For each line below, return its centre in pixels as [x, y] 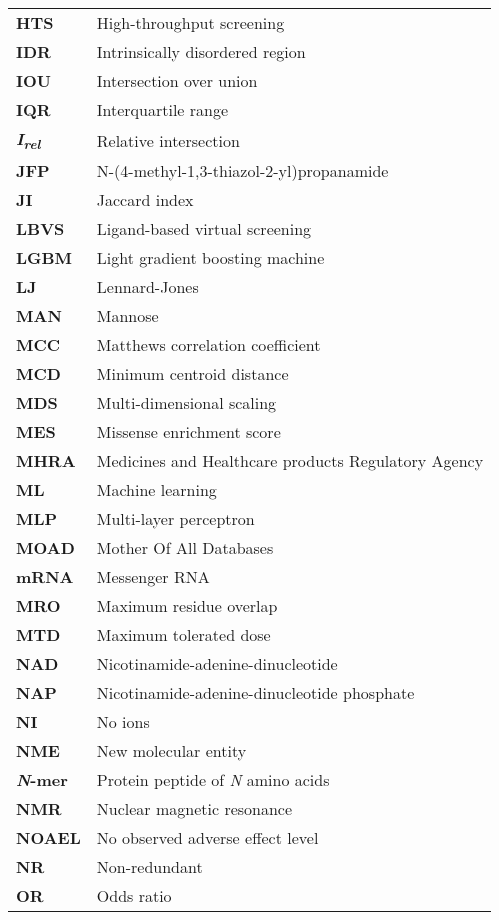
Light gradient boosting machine [210, 258]
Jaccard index [145, 200]
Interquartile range [162, 109]
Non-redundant [149, 867]
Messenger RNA [153, 577]
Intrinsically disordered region [201, 51]
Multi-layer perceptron [175, 519]
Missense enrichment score [188, 432]
